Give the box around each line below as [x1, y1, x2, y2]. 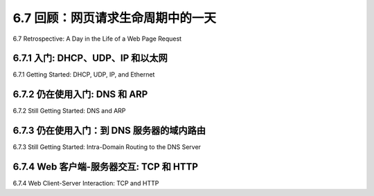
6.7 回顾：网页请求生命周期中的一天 [12, 10, 216, 26]
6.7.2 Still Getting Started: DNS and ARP [12, 107, 126, 115]
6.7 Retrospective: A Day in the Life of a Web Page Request [12, 35, 182, 43]
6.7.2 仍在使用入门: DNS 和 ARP [12, 88, 148, 100]
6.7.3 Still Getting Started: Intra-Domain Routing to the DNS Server [12, 143, 201, 151]
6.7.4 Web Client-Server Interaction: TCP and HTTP [12, 179, 159, 188]
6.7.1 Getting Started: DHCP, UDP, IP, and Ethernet [12, 70, 155, 79]
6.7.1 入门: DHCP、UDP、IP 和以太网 [12, 52, 168, 64]
